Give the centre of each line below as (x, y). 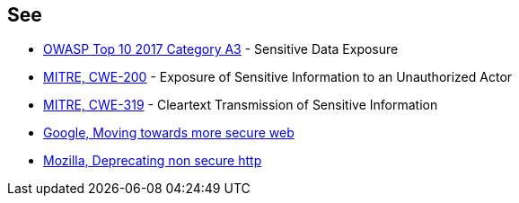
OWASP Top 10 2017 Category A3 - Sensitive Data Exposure (221, 49)
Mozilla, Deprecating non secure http (153, 161)
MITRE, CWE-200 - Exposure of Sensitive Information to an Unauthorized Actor (278, 77)
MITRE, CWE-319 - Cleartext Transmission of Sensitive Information (241, 105)
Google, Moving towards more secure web (169, 133)
